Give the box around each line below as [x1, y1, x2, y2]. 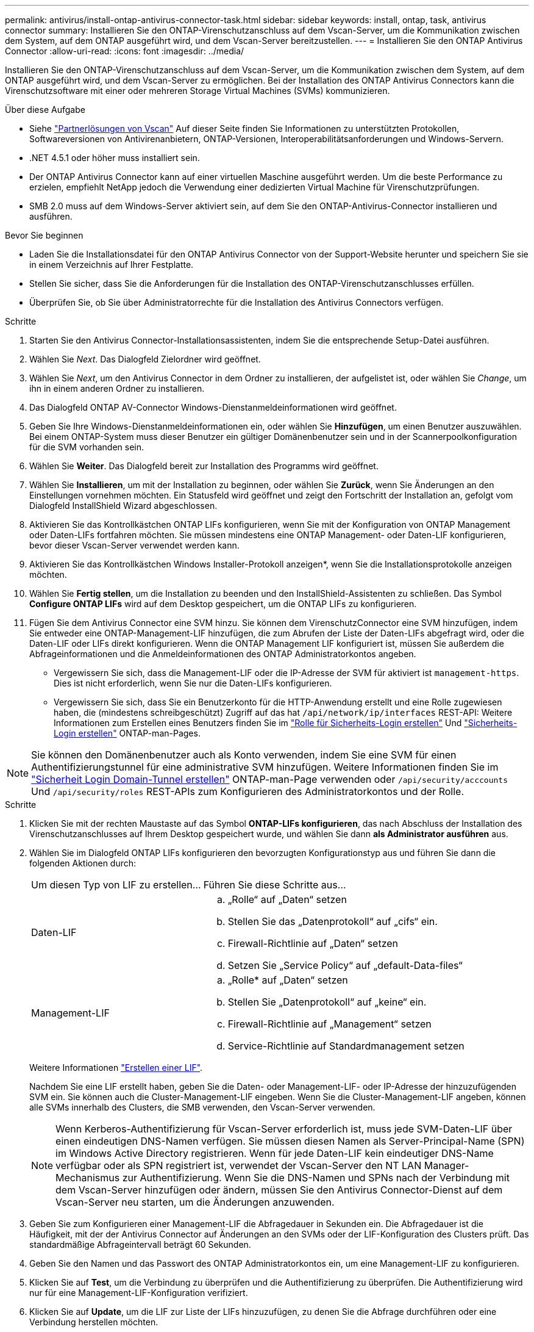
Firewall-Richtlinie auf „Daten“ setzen [227, 937, 399, 949]
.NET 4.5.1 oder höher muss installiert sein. [29, 153, 200, 163]
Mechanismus [55, 1172, 120, 1184]
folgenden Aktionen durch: [29, 858, 137, 868]
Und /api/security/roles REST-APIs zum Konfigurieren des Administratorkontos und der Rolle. [31, 785, 465, 797]
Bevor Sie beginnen [5, 230, 84, 240]
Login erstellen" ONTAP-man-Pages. [54, 728, 201, 738]
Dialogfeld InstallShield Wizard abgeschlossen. [29, 500, 218, 511]
